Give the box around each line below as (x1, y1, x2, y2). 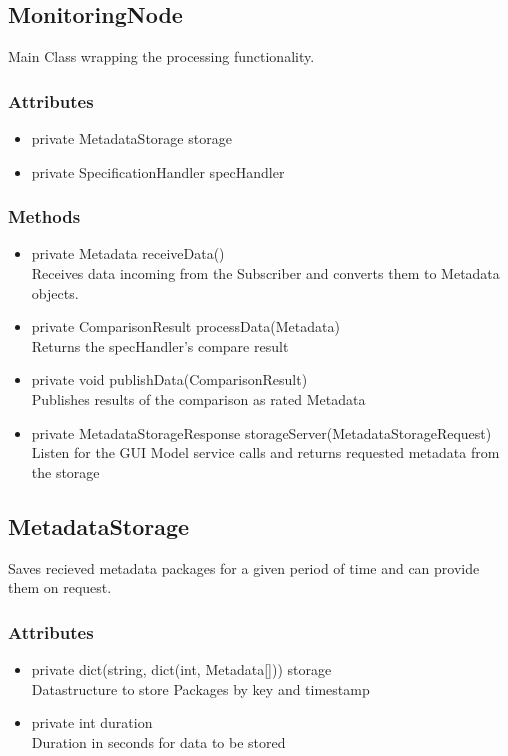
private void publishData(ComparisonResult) (31, 369, 308, 390)
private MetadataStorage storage (31, 128, 232, 149)
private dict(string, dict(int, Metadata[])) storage (31, 658, 332, 679)
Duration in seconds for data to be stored (31, 731, 286, 752)
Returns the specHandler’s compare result (31, 335, 289, 356)
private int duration (31, 712, 153, 733)
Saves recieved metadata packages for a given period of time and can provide (8, 557, 480, 578)
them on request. (8, 577, 112, 598)
